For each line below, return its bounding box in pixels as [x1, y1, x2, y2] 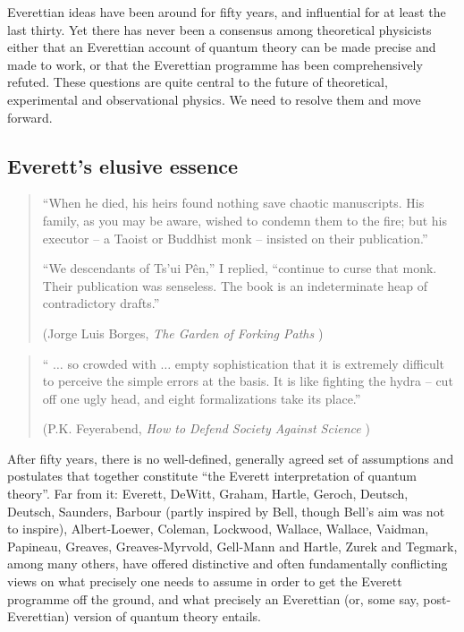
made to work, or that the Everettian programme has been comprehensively [7, 55, 423, 73]
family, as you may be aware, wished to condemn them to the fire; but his [42, 210, 447, 229]
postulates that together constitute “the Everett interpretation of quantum [7, 466, 417, 485]
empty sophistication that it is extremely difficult [174, 354, 445, 372]
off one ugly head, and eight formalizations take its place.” [42, 389, 361, 407]
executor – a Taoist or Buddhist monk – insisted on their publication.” [42, 228, 428, 247]
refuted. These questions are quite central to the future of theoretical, [7, 73, 388, 91]
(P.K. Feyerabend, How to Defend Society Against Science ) [42, 419, 370, 438]
